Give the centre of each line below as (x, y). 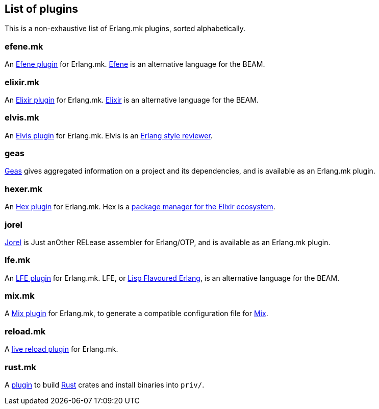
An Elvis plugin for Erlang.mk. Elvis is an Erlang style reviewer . (109, 135)
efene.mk (24, 46)
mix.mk (20, 296)
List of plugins (41, 9)
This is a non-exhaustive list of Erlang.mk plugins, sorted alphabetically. (125, 29)
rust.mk (20, 367)
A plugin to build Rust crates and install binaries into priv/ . (105, 384)
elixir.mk (22, 82)
